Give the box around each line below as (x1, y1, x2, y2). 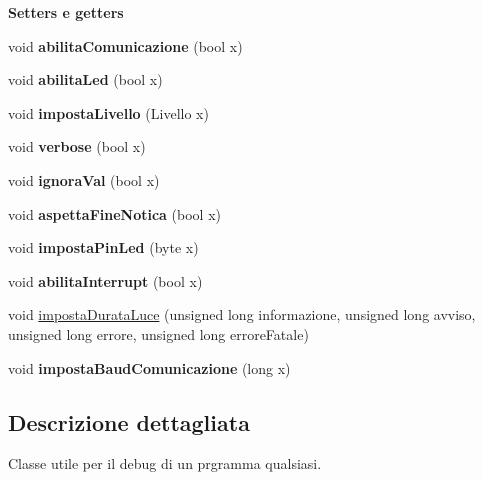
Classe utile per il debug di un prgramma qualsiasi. (8, 453, 322, 474)
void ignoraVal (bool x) (8, 169, 160, 190)
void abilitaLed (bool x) (8, 69, 163, 90)
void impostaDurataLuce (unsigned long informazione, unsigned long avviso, (8, 304, 476, 325)
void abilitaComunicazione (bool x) (8, 35, 243, 56)
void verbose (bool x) (8, 136, 146, 157)
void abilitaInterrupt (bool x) (8, 270, 203, 291)
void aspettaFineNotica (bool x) (8, 203, 221, 224)
